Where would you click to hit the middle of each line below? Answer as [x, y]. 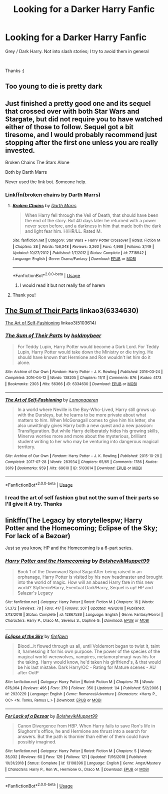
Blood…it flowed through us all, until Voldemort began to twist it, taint [88, 646]
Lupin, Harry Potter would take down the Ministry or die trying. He [85, 352]
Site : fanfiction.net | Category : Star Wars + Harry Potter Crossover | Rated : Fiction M [86, 241]
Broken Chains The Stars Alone [37, 162]
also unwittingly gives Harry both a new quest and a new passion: [85, 425]
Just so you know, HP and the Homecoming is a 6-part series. [69, 548]
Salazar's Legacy [35, 593]
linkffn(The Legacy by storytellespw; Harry [74, 520]
